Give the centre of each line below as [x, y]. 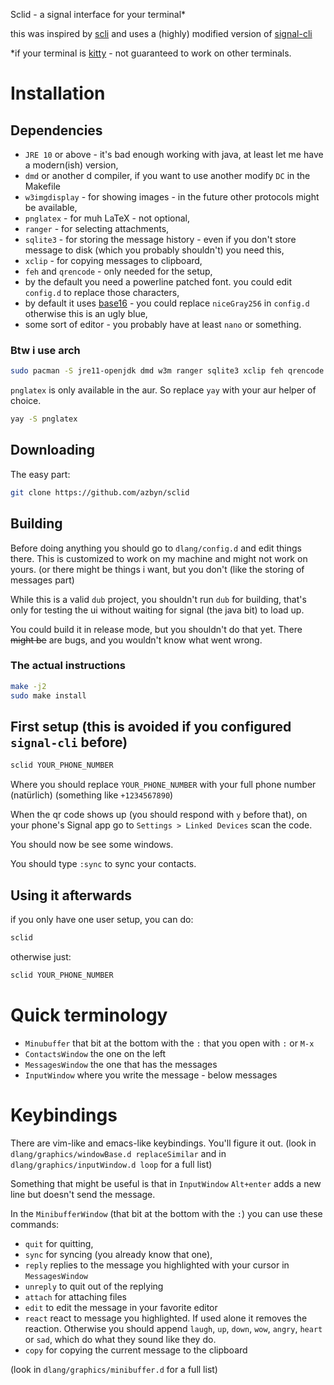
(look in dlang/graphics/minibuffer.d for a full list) [114, 1369]
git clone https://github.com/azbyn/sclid [100, 492]
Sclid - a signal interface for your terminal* [98, 14]
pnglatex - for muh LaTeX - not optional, [107, 218]
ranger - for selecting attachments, [97, 228]
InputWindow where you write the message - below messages [151, 1075]
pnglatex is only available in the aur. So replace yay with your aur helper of [163, 390]
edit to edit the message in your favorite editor [121, 1307]
